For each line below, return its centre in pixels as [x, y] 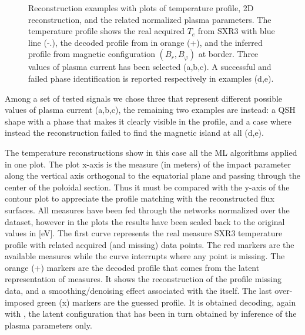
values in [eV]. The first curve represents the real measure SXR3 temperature [144, 233]
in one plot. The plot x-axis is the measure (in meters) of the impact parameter [148, 164]
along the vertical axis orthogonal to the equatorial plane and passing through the [152, 175]
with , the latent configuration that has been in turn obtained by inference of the [151, 314]
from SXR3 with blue [236, 31]
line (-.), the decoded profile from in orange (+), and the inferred [145, 42]
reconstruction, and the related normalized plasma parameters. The [150, 19]
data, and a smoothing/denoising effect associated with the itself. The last [138, 291]
